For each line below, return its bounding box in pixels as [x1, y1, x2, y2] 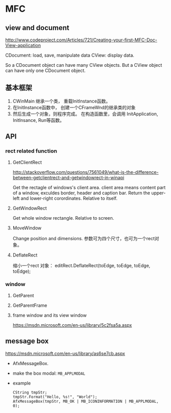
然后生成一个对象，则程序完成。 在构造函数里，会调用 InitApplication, [12, 111, 158, 117]
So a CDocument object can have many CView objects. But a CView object [5, 62, 162, 68]
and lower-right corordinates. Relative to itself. [20, 195, 118, 201]
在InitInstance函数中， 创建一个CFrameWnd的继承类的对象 [12, 104, 136, 110]
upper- [151, 190, 166, 196]
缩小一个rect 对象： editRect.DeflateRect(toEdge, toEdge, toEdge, [12, 262, 151, 268]
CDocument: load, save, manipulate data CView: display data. [5, 52, 135, 58]
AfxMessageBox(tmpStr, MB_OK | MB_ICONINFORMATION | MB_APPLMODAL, [12, 399, 159, 404]
